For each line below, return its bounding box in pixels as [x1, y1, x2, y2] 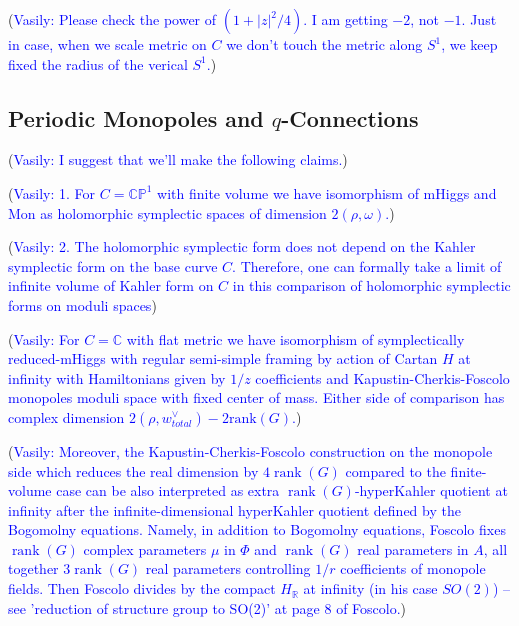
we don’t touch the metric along [226, 34, 423, 54]
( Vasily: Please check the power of [8, 9, 217, 29]
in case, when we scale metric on [8, 34, 207, 54]
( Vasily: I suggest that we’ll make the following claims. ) [8, 149, 348, 170]
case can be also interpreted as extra [56, 480, 280, 501]
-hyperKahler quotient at [354, 480, 508, 501]
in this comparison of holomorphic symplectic [232, 275, 511, 296]
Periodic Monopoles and [8, 102, 264, 133]
